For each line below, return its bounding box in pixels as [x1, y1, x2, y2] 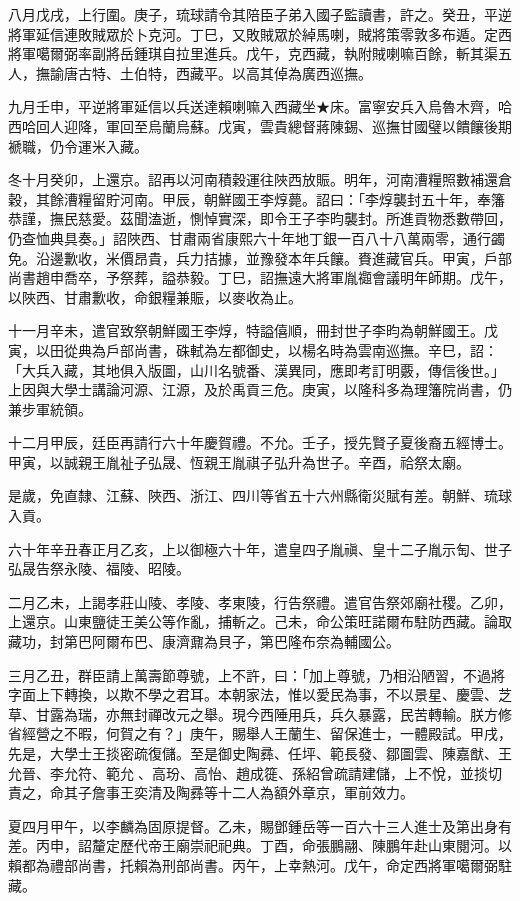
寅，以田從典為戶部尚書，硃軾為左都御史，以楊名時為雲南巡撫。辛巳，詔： [8, 339, 498, 360]
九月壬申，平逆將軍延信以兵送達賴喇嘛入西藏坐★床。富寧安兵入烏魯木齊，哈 [8, 96, 512, 117]
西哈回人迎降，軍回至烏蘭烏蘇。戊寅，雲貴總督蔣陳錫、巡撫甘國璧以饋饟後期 [8, 115, 512, 136]
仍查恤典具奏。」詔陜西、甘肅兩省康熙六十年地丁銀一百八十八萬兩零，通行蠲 [8, 227, 505, 248]
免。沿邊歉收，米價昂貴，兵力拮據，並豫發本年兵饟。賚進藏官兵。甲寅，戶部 [8, 247, 512, 268]
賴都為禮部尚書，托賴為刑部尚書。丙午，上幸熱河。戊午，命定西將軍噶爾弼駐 [8, 854, 512, 875]
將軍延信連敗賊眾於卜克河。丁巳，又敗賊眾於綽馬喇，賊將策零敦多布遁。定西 [8, 23, 512, 44]
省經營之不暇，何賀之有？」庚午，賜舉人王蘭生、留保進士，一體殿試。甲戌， [8, 723, 512, 744]
